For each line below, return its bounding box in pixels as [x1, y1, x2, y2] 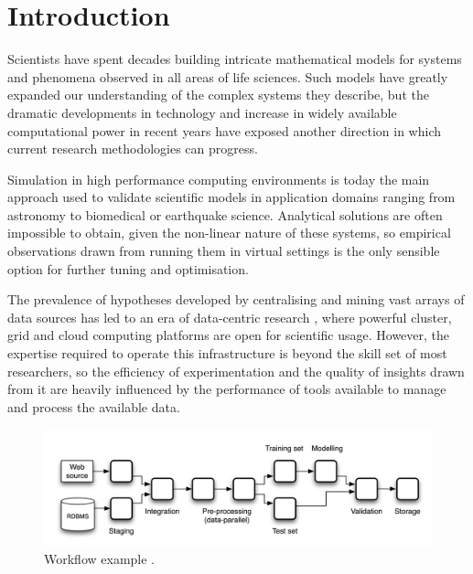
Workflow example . [44, 548, 156, 568]
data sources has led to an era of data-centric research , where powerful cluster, [7, 307, 452, 326]
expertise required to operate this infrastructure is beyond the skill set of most [7, 344, 447, 363]
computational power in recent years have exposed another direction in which [7, 121, 442, 140]
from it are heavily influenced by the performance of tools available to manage [7, 379, 446, 399]
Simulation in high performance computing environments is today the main [7, 169, 430, 188]
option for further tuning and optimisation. [7, 259, 249, 278]
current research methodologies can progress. [7, 139, 258, 158]
